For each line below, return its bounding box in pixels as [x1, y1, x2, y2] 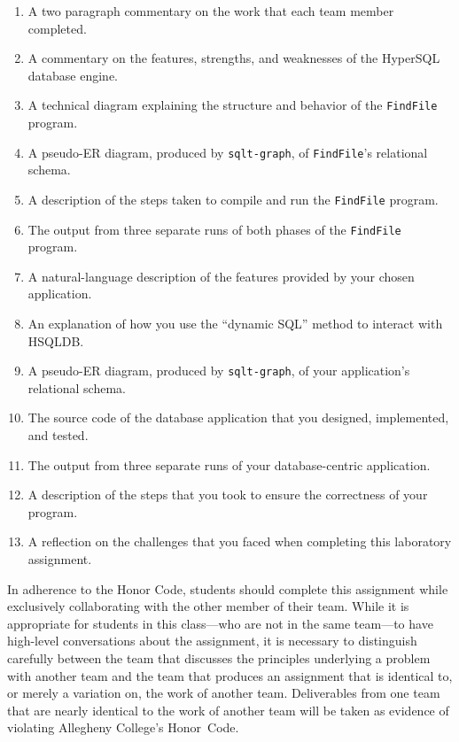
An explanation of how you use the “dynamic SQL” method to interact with [27, 313, 443, 332]
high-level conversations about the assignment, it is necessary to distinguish [7, 631, 417, 650]
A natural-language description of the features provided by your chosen [27, 267, 415, 285]
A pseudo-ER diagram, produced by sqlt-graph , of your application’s [27, 361, 410, 380]
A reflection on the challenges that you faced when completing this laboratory [27, 532, 452, 551]
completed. [27, 19, 87, 37]
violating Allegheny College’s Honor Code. [7, 718, 239, 737]
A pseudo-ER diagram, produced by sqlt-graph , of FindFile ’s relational [27, 143, 428, 161]
